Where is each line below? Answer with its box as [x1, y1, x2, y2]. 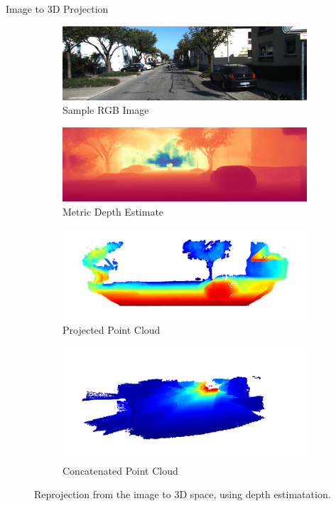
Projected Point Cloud [63, 322, 161, 337]
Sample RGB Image [63, 102, 149, 117]
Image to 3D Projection [6, 1, 109, 16]
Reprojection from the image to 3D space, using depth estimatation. [34, 487, 331, 502]
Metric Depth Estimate [63, 204, 164, 218]
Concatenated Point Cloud [63, 463, 178, 478]
